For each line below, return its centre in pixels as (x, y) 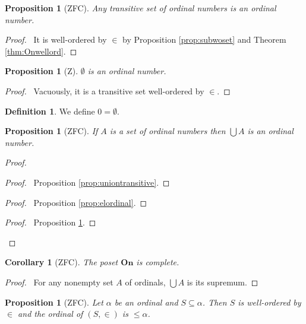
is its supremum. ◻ (223, 282)
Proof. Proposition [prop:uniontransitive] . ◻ (87, 182)
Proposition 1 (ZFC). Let (54, 302)
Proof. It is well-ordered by (56, 39)
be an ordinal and (146, 302)
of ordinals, (145, 282)
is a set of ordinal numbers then (168, 131)
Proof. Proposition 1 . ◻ (51, 222)
